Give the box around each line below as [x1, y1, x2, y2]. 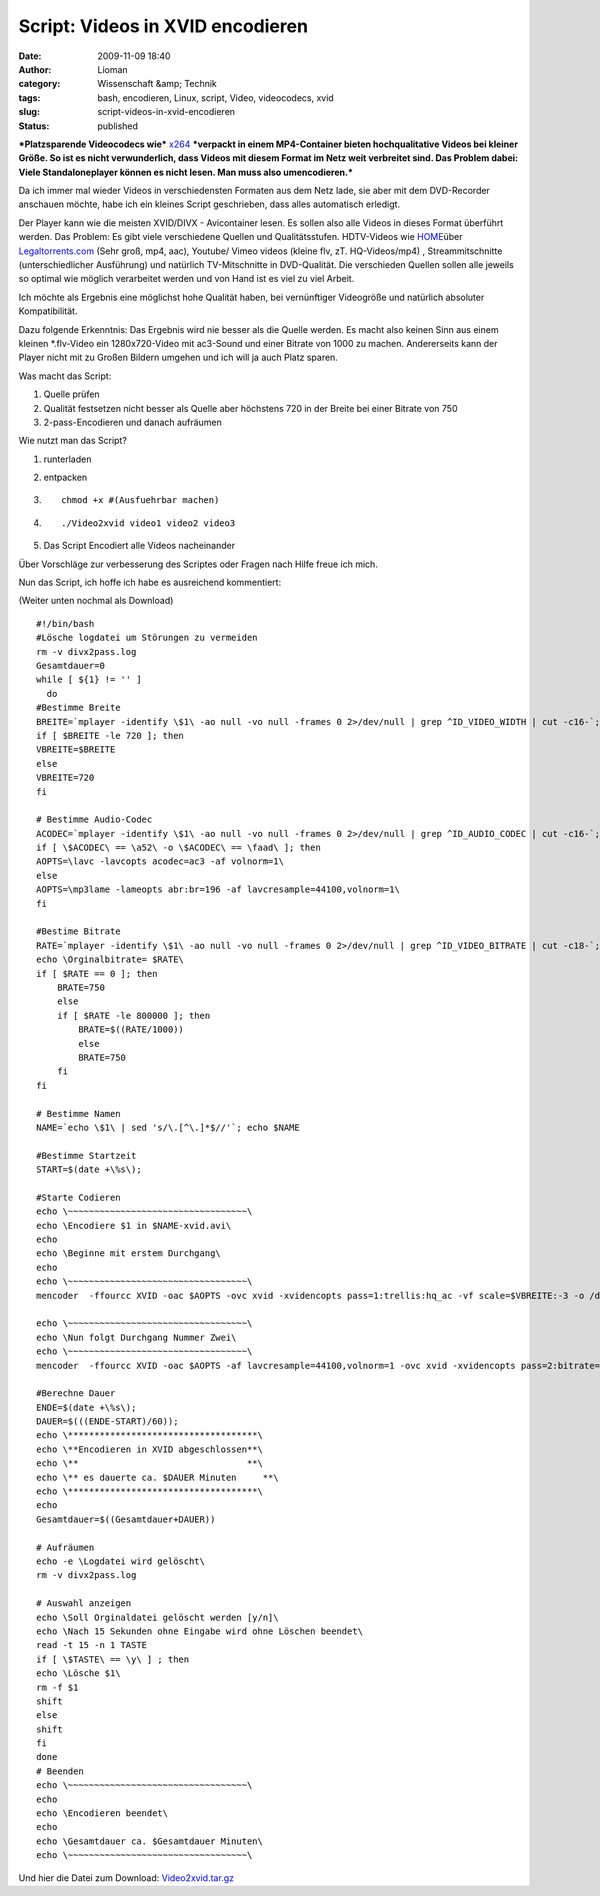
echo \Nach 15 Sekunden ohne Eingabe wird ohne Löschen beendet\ [36, 1625, 364, 1637]
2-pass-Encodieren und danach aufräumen [43, 416, 222, 428]
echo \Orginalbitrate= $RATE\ [36, 954, 185, 965]
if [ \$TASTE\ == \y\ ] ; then [36, 1653, 190, 1665]
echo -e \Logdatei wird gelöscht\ [36, 1556, 205, 1567]
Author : [18, 63, 52, 75]
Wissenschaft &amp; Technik [97, 78, 217, 90]
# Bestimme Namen [36, 1108, 121, 1119]
